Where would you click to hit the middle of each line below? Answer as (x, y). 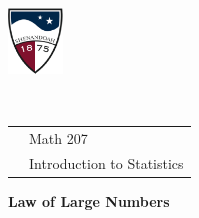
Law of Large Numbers (89, 201)
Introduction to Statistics (106, 162)
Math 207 (58, 138)
